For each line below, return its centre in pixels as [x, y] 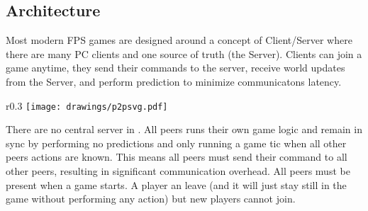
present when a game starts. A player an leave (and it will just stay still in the [176, 184]
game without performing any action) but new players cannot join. [151, 199]
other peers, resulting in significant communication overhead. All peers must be [178, 171]
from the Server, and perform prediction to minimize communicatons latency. [174, 81]
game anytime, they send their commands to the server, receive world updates [175, 68]
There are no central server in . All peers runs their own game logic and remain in [184, 129]
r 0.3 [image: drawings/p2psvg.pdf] [87, 105]
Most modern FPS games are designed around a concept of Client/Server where [179, 40]
